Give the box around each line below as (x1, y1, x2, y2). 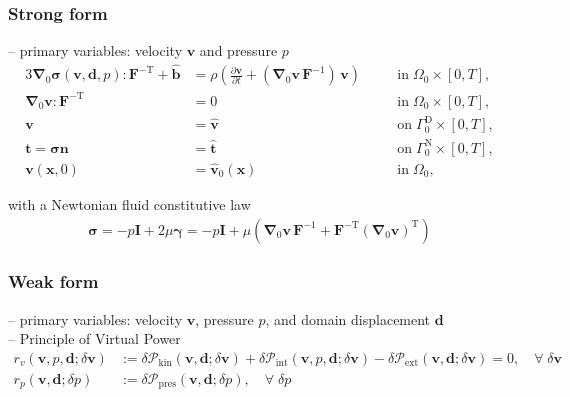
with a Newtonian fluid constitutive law (8, 193, 251, 214)
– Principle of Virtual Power (8, 328, 181, 349)
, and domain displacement (265, 308, 431, 329)
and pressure (199, 40, 278, 61)
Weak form (8, 269, 99, 294)
